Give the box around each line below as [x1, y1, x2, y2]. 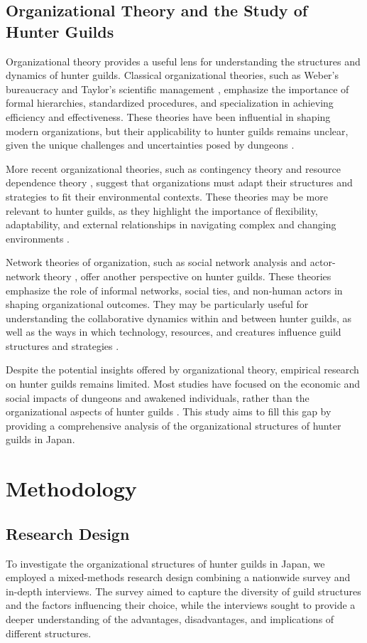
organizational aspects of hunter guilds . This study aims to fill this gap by [6, 404, 332, 419]
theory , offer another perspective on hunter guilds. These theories [43, 268, 332, 283]
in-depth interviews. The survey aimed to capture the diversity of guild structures [6, 583, 361, 598]
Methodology [6, 474, 137, 503]
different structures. [6, 625, 92, 640]
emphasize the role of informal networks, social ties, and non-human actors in [6, 282, 343, 297]
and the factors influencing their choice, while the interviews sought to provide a [6, 597, 356, 612]
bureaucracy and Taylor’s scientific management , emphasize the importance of [6, 81, 349, 96]
